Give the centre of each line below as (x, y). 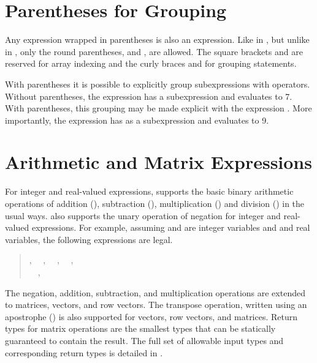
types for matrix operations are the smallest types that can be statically (140, 328)
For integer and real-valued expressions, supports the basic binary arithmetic (149, 191)
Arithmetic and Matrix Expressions (158, 162)
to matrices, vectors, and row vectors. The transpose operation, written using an (156, 305)
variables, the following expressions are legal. (89, 239)
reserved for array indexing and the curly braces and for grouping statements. (151, 63)
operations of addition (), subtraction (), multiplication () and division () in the (155, 203)
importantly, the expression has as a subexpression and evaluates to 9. (137, 120)
